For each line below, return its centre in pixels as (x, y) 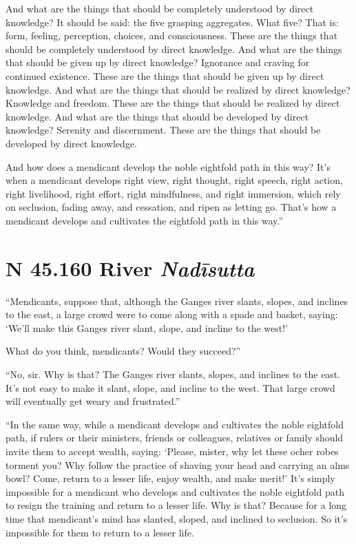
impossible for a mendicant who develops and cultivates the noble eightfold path (175, 491)
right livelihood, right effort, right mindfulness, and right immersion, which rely (173, 193)
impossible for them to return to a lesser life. (100, 532)
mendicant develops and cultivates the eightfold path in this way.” (145, 220)
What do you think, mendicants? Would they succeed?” (123, 351)
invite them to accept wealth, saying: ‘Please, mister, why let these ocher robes (172, 451)
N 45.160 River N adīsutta (130, 268)
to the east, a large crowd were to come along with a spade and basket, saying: (172, 314)
